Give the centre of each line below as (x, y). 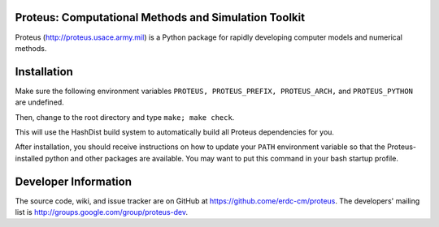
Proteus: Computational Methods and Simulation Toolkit (160, 17)
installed (29, 158)
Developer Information (74, 181)
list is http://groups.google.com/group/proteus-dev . (102, 212)
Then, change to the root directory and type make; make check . (125, 117)
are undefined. (39, 102)
